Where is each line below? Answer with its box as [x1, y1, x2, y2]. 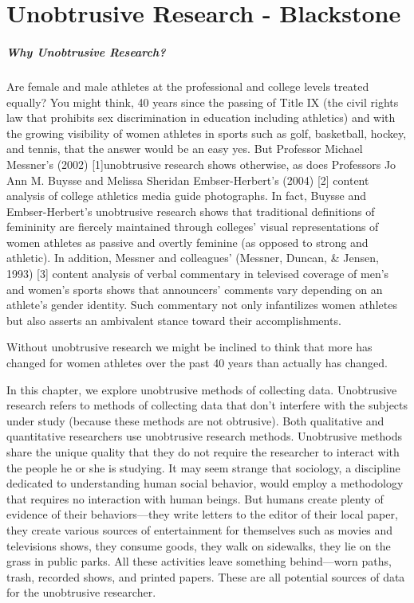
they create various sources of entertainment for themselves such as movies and [6, 521, 393, 538]
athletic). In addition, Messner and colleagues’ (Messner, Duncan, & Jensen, [6, 249, 379, 266]
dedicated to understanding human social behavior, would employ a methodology [6, 475, 404, 491]
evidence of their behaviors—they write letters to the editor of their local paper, [6, 506, 398, 523]
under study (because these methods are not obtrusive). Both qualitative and [6, 412, 384, 429]
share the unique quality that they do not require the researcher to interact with [6, 444, 400, 460]
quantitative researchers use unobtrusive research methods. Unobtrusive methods [6, 428, 402, 444]
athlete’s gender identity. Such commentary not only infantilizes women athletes [6, 296, 397, 313]
